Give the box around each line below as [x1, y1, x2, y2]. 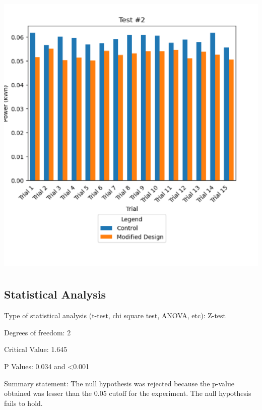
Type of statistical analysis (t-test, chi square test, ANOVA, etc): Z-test [4, 310, 226, 321]
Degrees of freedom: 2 [4, 327, 71, 337]
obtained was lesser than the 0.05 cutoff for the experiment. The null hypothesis [4, 388, 251, 398]
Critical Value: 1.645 [4, 344, 68, 355]
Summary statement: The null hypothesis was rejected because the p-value [4, 378, 234, 388]
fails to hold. [4, 397, 43, 408]
